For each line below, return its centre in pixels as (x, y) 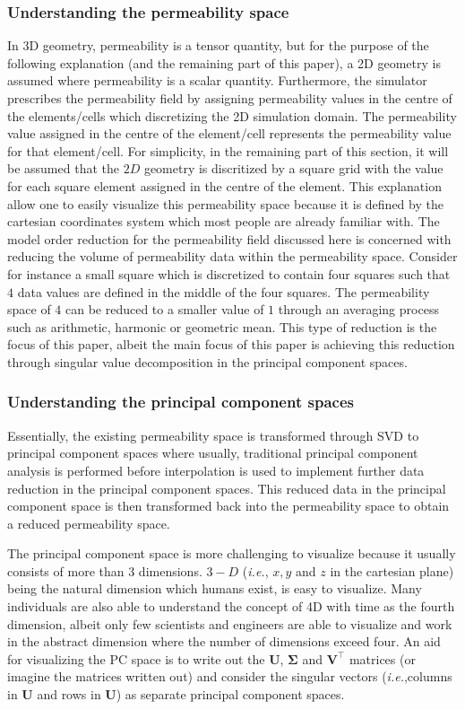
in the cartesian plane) (392, 570)
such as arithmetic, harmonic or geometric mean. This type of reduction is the (222, 326)
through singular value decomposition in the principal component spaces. (207, 361)
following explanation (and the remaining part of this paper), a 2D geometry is (224, 62)
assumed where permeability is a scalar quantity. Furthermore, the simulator (217, 80)
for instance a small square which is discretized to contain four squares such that (229, 273)
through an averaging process (358, 309)
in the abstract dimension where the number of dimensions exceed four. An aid (224, 641)
